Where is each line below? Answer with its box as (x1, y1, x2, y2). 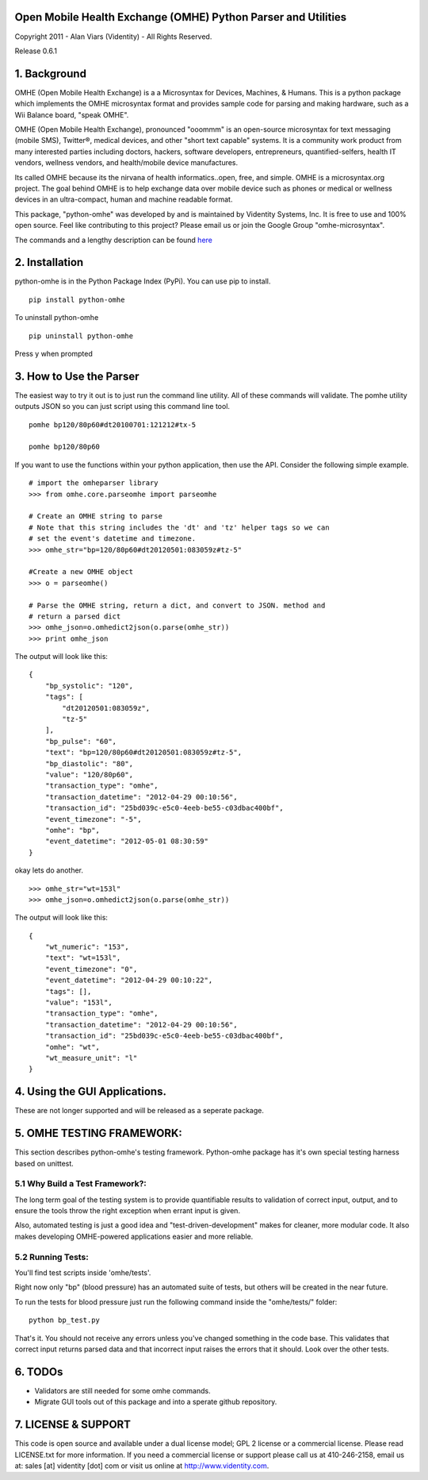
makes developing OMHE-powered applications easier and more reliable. (14, 1231, 254, 1241)
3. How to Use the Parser (14, 369, 139, 383)
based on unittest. (14, 1158, 75, 1168)
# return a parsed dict (29, 611, 121, 621)
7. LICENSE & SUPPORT (14, 1418, 131, 1432)
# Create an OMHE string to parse (29, 512, 162, 521)
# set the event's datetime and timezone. (29, 534, 197, 543)
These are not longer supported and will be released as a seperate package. (14, 1106, 265, 1116)
